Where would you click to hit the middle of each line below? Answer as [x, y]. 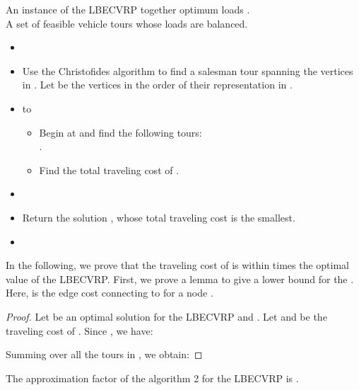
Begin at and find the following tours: [120, 132]
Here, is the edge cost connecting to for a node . [110, 293]
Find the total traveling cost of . [109, 170]
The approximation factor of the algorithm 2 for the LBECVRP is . [152, 378]
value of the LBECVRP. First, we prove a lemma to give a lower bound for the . [180, 279]
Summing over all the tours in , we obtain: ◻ [104, 354]
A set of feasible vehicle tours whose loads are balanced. [127, 23]
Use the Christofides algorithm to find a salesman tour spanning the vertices [188, 70]
